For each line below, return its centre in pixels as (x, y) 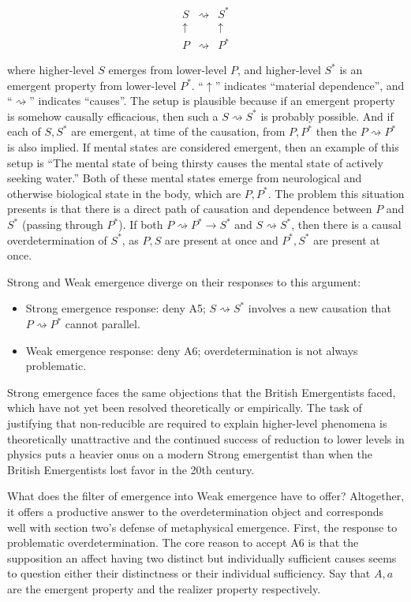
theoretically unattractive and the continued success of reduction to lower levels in (206, 438)
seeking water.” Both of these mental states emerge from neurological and (185, 178)
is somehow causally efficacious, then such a (113, 116)
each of (24, 131)
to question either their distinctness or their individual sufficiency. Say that (189, 573)
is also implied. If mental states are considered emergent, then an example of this (203, 147)
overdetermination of (57, 239)
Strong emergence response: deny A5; (116, 308)
